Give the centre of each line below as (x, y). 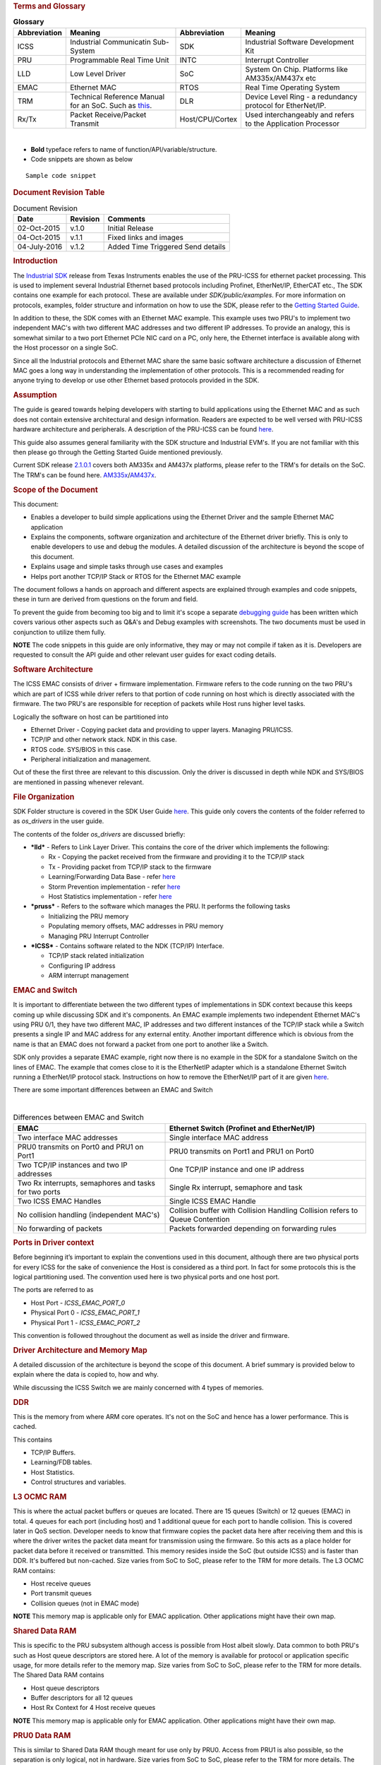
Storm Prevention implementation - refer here (114, 887)
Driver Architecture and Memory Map (80, 1350)
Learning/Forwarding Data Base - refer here (112, 877)
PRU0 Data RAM (42, 1735)
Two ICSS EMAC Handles (59, 1201)
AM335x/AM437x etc (281, 78)
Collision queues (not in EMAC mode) (85, 1603)
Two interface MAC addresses (68, 1137)
